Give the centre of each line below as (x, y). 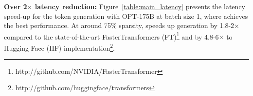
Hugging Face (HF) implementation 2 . (59, 47)
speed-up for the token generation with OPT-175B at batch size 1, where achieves (126, 16)
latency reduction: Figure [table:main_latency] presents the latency (140, 6)
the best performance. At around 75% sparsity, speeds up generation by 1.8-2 (119, 25)
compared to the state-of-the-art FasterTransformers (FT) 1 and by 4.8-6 (111, 36)
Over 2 (16, 6)
